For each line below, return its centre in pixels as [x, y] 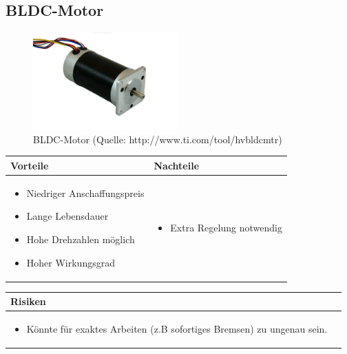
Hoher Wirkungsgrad [71, 262]
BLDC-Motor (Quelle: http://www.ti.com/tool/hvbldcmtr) [158, 139]
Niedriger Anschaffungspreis [85, 192]
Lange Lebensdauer [67, 216]
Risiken [28, 301]
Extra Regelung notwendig [226, 228]
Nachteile [177, 165]
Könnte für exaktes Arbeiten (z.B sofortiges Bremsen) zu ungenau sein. [177, 329]
